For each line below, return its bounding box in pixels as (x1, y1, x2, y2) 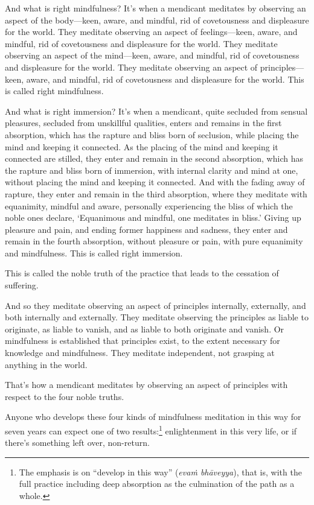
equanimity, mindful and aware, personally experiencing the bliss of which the (5, 199, 293, 212)
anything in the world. (5, 358, 88, 370)
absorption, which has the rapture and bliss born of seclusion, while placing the (5, 128, 299, 141)
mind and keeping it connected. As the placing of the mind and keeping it (5, 140, 278, 153)
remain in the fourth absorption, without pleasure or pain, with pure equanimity (5, 235, 303, 247)
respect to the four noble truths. (5, 390, 124, 402)
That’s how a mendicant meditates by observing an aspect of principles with (5, 378, 288, 391)
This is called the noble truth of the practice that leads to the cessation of (5, 267, 279, 279)
